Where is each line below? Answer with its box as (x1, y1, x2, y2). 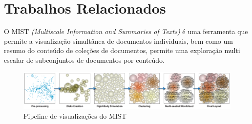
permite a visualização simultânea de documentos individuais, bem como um (4, 35, 233, 46)
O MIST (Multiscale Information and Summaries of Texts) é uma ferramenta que (4, 26, 248, 36)
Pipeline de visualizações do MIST (23, 110, 126, 121)
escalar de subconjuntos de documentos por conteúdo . (4, 54, 165, 65)
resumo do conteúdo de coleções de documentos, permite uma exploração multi (4, 45, 240, 55)
